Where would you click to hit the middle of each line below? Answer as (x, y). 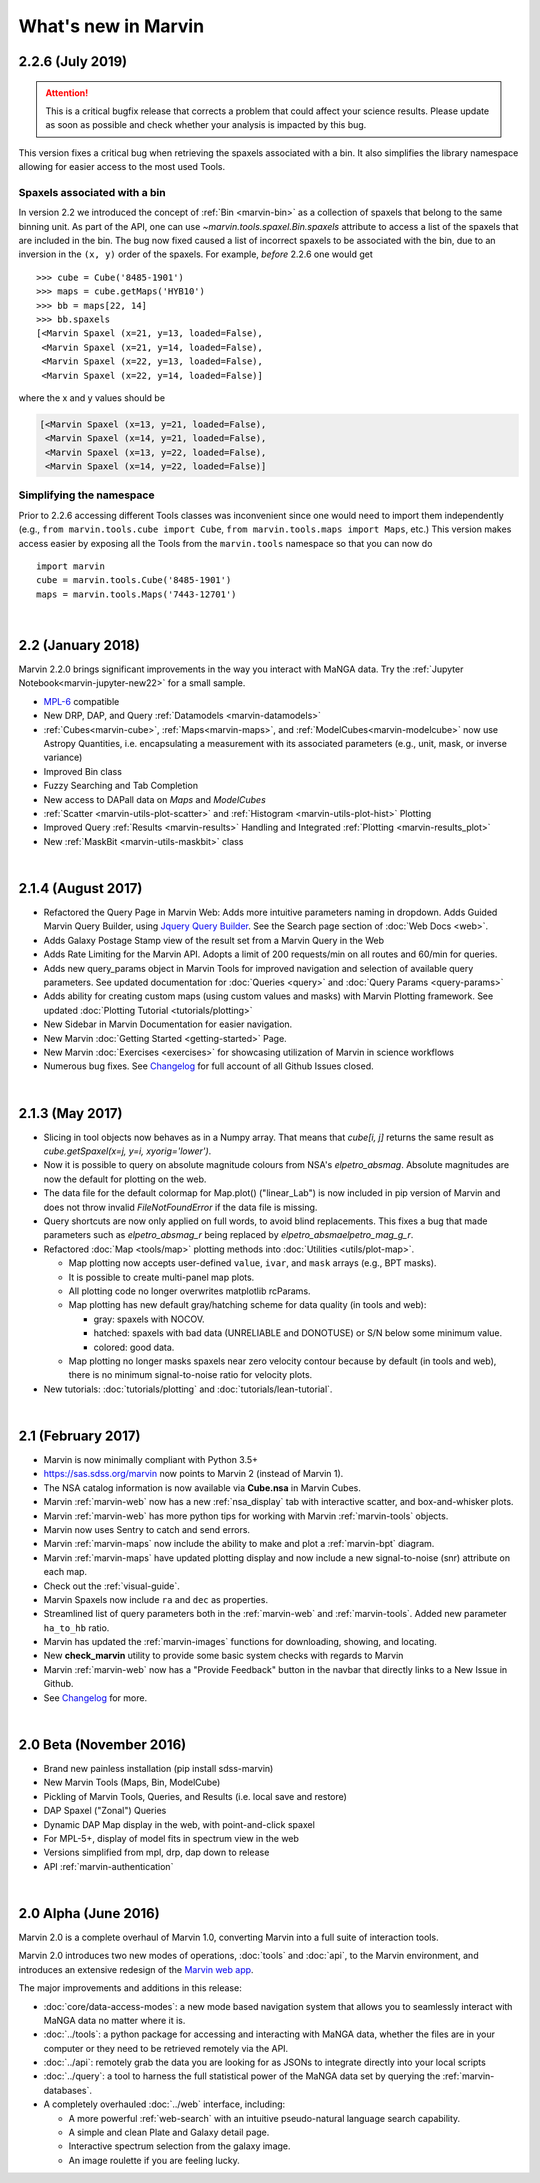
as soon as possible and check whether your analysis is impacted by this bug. (206, 125)
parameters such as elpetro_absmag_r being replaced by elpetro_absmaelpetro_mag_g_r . (228, 1235)
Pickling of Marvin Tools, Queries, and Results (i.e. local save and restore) (195, 1796)
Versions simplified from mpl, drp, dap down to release (156, 1852)
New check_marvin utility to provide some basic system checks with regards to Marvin (223, 1656)
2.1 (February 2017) (79, 1435)
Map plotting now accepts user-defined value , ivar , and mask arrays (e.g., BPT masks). (252, 1263)
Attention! (67, 92)
